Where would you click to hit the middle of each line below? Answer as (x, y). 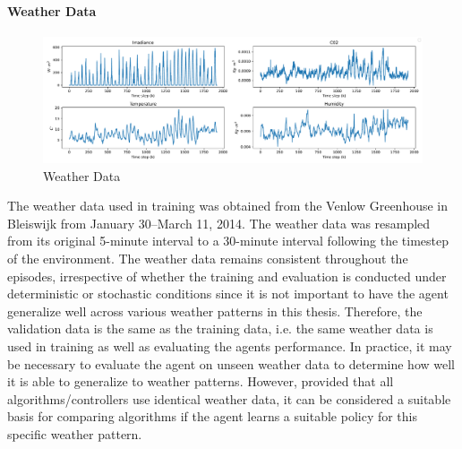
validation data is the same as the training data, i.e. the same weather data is (220, 328)
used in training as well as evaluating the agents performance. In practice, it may (230, 345)
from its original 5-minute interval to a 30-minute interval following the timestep (228, 241)
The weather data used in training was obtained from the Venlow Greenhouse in (228, 206)
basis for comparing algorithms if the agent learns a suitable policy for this (213, 416)
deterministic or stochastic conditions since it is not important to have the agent (228, 294)
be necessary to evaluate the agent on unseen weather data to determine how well (231, 363)
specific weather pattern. (75, 433)
